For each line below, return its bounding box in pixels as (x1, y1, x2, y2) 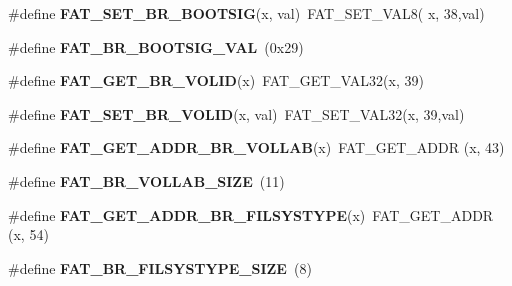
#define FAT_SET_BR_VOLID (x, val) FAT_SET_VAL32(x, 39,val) (8, 103, 465, 124)
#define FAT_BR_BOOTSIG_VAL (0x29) (8, 36, 304, 57)
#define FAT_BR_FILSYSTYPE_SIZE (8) (8, 257, 312, 278)
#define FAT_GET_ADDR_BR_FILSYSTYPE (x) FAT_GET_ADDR (8, 204, 494, 225)
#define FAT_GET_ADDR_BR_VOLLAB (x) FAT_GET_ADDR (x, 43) (8, 137, 505, 158)
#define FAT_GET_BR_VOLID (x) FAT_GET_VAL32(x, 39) (8, 70, 424, 91)
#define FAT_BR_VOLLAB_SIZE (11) (8, 170, 285, 191)
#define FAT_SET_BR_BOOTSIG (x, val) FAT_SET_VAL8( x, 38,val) (8, 3, 485, 23)
